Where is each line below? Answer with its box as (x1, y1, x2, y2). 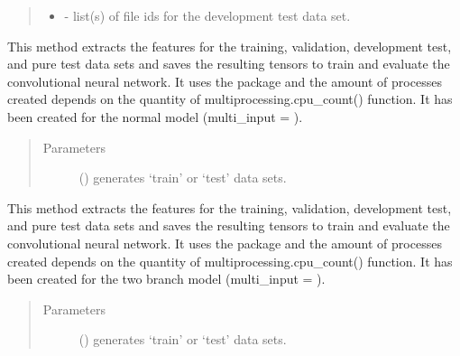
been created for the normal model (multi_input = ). (7, 107, 303, 126)
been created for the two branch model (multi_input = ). (7, 269, 326, 288)
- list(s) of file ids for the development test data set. (64, 6, 351, 24)
